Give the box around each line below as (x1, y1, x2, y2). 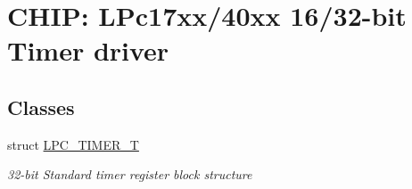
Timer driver (7, 32, 169, 69)
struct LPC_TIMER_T (7, 135, 139, 153)
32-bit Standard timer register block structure (7, 165, 252, 184)
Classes (7, 93, 75, 120)
